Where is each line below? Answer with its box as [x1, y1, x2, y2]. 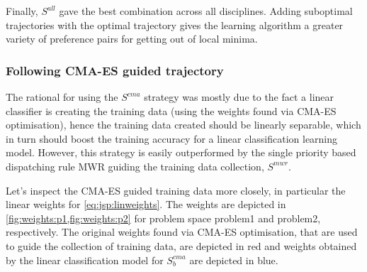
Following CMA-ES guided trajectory [6, 61, 224, 79]
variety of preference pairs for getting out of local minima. [6, 31, 258, 46]
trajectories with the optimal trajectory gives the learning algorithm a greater [6, 17, 344, 32]
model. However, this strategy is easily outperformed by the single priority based [6, 145, 356, 160]
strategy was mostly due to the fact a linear [144, 89, 334, 104]
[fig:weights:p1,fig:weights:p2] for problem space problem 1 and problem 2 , [6, 210, 321, 225]
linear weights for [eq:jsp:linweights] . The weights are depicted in [6, 197, 286, 212]
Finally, [6, 4, 38, 18]
